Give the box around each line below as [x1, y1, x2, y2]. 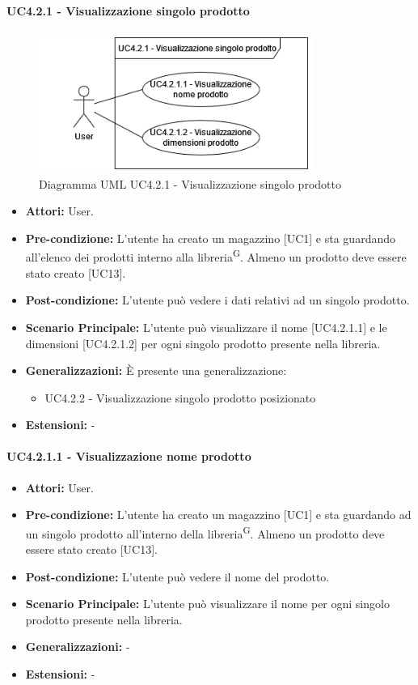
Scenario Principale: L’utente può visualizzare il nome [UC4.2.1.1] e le [25, 318, 387, 335]
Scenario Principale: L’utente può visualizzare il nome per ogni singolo [25, 595, 390, 612]
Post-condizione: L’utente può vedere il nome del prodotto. [25, 568, 330, 585]
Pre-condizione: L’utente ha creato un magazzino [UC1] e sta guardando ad [25, 506, 412, 523]
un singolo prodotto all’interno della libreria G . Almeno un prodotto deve [25, 522, 385, 542]
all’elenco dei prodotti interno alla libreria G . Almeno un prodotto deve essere [25, 246, 407, 266]
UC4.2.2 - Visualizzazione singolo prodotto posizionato [44, 389, 316, 406]
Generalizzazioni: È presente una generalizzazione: [25, 362, 287, 379]
